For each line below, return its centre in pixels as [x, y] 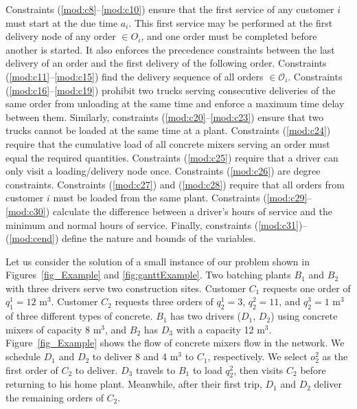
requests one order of [307, 288]
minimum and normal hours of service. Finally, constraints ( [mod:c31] [152, 224]
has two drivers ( [206, 316]
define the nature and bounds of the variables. [159, 238]
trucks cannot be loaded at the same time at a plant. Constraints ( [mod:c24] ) [168, 130]
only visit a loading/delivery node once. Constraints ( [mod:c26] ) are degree [163, 171]
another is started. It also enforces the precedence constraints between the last [170, 49]
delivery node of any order [61, 36]
